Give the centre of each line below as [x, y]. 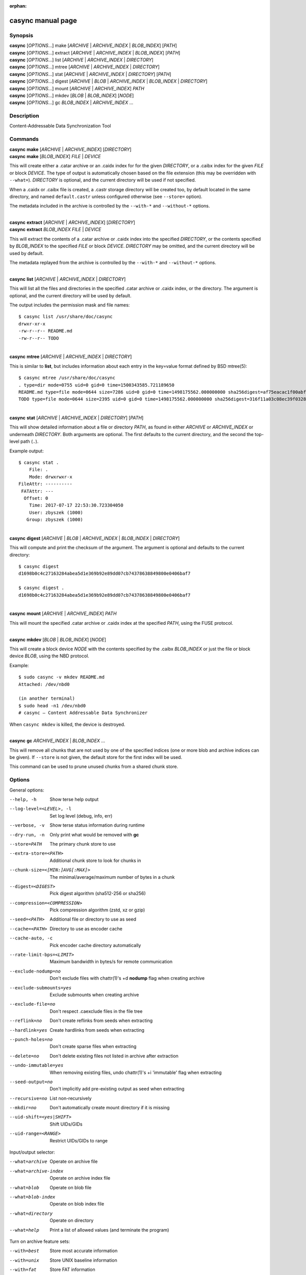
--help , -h [23, 799]
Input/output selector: [32, 1152]
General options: [27, 790]
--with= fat [23, 1270]
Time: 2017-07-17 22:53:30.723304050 [76, 505]
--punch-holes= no [31, 1039]
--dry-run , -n [27, 835]
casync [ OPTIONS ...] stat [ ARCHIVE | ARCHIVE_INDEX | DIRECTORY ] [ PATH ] [90, 74]
